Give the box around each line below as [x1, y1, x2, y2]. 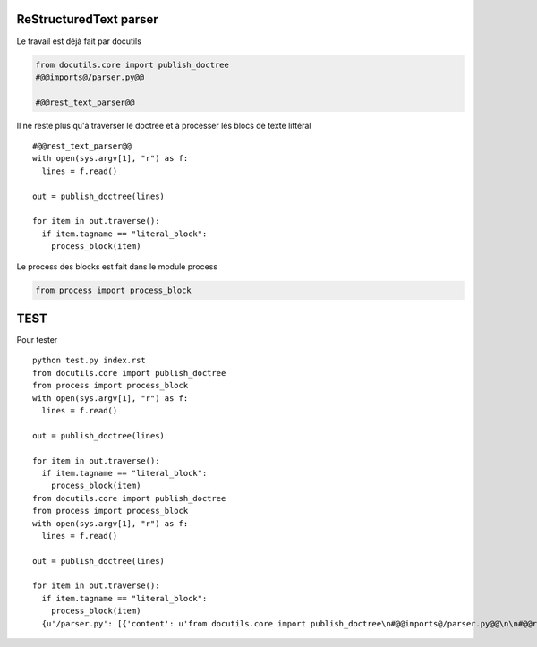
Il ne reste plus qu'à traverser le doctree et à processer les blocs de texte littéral [16, 120, 311, 131]
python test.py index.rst [32, 355, 147, 366]
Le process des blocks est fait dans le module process [16, 260, 218, 272]
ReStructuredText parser [16, 12, 158, 27]
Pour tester [16, 335, 58, 345]
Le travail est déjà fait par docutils [16, 36, 142, 47]
